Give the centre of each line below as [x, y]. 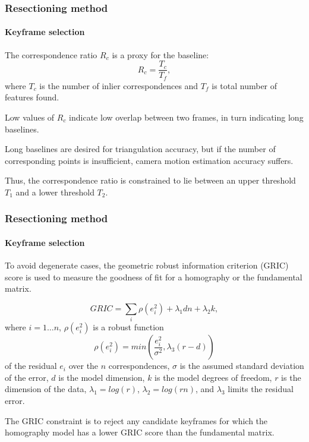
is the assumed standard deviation [242, 366]
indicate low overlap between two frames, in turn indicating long [186, 117]
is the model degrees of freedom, [213, 377]
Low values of [30, 117]
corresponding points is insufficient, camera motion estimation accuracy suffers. [149, 160]
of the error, [27, 377]
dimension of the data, [46, 389]
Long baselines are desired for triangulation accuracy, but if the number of [140, 149]
